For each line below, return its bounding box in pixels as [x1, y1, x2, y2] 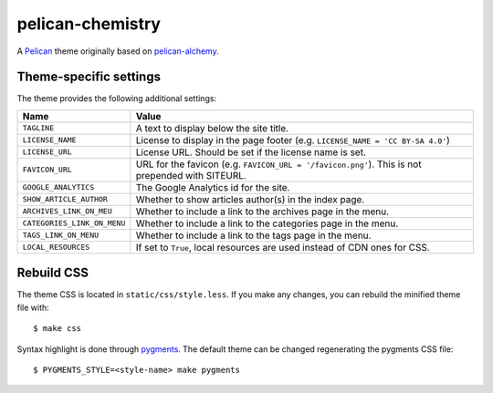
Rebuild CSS [16, 265, 89, 281]
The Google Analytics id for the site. [135, 181, 290, 193]
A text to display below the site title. [135, 121, 289, 134]
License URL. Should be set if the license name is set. [135, 146, 367, 159]
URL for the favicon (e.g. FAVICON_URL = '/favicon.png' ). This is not [135, 158, 422, 171]
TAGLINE [22, 123, 55, 133]
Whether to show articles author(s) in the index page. [135, 192, 365, 205]
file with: [16, 302, 49, 313]
